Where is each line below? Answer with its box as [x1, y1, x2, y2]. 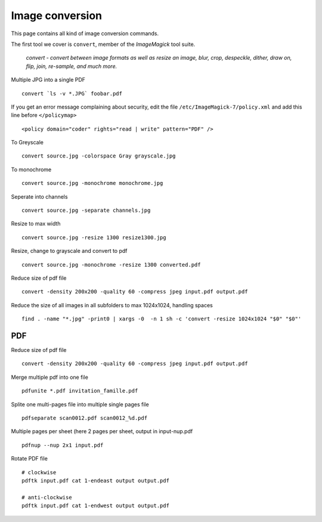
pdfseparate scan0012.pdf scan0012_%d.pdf [21, 415, 148, 421]
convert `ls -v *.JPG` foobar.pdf [21, 90, 122, 97]
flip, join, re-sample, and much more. [26, 63, 117, 70]
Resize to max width [11, 220, 61, 227]
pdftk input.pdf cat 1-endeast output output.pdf [21, 477, 170, 484]
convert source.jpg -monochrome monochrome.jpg [21, 180, 163, 187]
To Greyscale [11, 139, 44, 146]
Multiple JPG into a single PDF [11, 76, 86, 84]
